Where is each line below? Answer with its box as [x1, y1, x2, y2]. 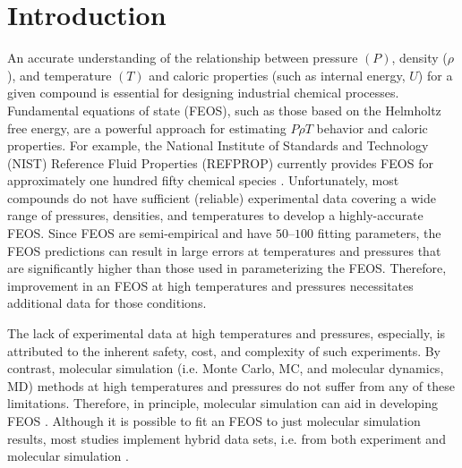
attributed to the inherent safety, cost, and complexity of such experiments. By [7, 341, 441, 360]
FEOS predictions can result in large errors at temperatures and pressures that [7, 241, 441, 260]
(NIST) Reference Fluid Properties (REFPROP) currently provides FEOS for [7, 153, 433, 172]
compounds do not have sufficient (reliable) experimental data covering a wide [7, 188, 436, 207]
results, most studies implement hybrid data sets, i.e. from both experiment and [7, 429, 446, 447]
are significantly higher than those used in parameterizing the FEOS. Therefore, [7, 259, 447, 277]
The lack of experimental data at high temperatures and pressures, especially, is [7, 324, 446, 343]
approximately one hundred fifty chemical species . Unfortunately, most [7, 171, 399, 190]
